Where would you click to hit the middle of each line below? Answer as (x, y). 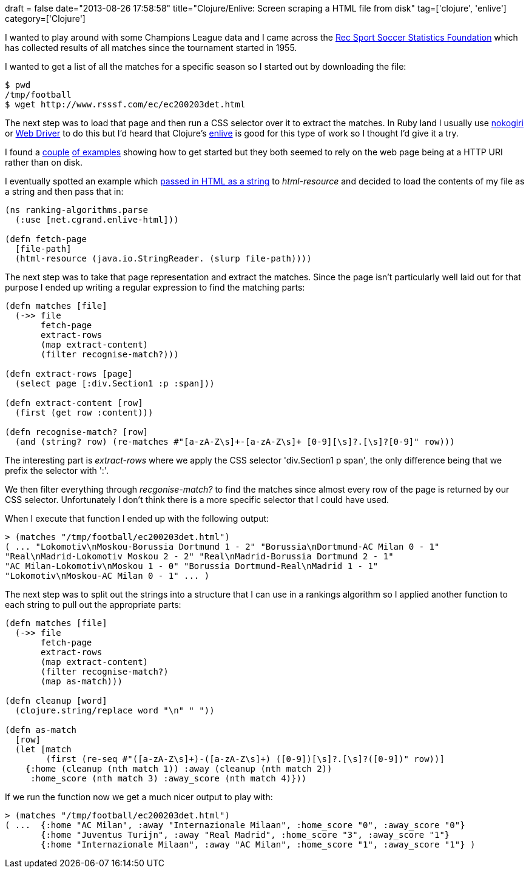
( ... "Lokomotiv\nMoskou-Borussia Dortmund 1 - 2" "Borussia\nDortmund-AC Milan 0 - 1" (222, 547)
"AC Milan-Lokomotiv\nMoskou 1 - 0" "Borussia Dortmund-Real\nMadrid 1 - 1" (192, 566)
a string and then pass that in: (64, 191)
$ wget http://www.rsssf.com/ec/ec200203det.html (125, 104)
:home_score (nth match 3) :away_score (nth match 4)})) (169, 778)
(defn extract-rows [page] (69, 374)
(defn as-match (41, 730)
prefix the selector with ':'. (57, 470)
